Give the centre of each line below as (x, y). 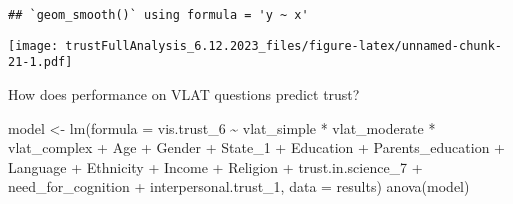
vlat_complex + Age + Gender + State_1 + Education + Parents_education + (256, 147)
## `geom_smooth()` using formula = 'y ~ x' (158, 15)
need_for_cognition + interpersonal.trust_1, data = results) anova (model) (239, 186)
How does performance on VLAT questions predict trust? (184, 93)
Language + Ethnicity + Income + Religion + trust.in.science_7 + (215, 166)
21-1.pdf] (40, 62)
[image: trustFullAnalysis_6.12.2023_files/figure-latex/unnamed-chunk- (255, 45)
